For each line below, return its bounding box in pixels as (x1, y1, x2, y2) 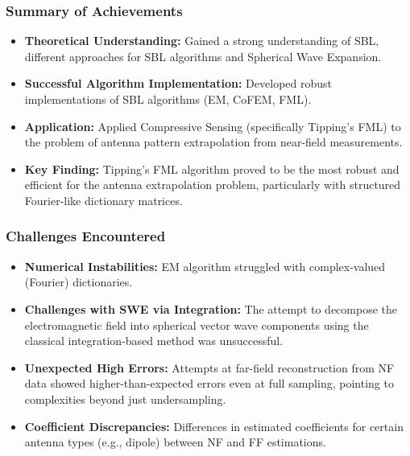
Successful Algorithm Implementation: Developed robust (24, 75, 332, 92)
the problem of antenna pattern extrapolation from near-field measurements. (24, 134, 403, 150)
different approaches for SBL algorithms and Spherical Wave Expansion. (24, 47, 382, 64)
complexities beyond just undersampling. (24, 390, 226, 407)
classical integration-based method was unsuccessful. (24, 332, 284, 349)
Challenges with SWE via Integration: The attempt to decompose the (24, 300, 398, 317)
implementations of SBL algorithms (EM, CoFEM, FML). (24, 91, 312, 107)
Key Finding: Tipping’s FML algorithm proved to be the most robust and (24, 160, 400, 177)
